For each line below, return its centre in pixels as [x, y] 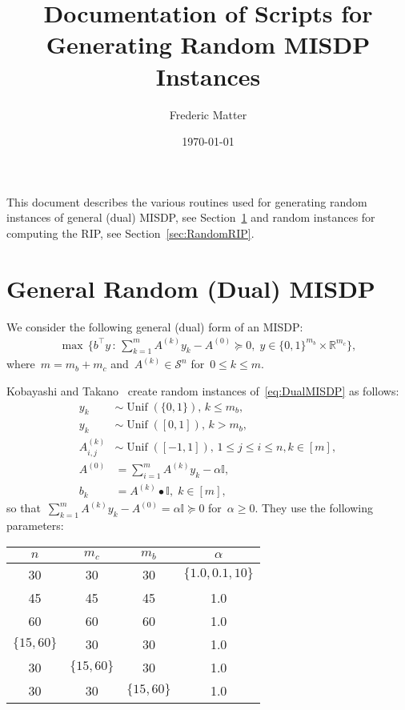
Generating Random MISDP [208, 44]
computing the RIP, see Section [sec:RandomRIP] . [130, 233]
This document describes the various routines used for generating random [187, 201]
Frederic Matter [208, 114]
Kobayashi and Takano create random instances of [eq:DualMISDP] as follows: [203, 391]
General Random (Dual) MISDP [191, 288]
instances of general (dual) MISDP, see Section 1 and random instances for [191, 217]
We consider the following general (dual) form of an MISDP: [155, 326]
